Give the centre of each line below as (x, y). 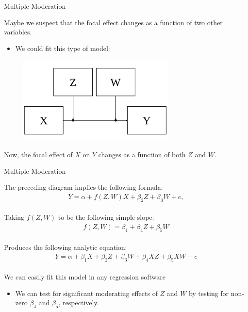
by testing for (209, 293)
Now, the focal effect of (38, 154)
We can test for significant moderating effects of (86, 293)
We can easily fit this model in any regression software (85, 277)
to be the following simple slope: (106, 217)
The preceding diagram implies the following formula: (83, 187)
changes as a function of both (142, 154)
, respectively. (79, 303)
